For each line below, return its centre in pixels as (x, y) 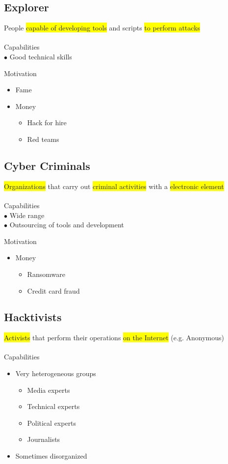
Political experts (52, 423)
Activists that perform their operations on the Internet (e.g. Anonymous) (114, 338)
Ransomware (46, 274)
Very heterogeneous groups (56, 373)
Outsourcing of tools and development (67, 225)
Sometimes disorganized (51, 456)
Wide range (27, 215)
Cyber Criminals (47, 165)
